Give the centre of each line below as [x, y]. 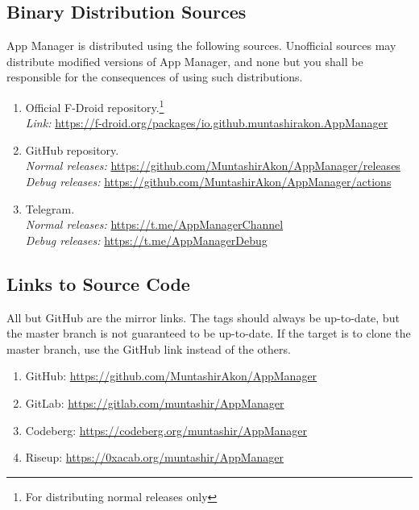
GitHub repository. [72, 149]
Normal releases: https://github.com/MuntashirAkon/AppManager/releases [213, 166]
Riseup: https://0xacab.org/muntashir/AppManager [155, 457]
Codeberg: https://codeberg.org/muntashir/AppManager [166, 430]
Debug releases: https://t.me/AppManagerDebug [146, 240]
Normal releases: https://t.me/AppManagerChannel [154, 224]
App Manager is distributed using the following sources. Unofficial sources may [201, 46]
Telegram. [50, 208]
